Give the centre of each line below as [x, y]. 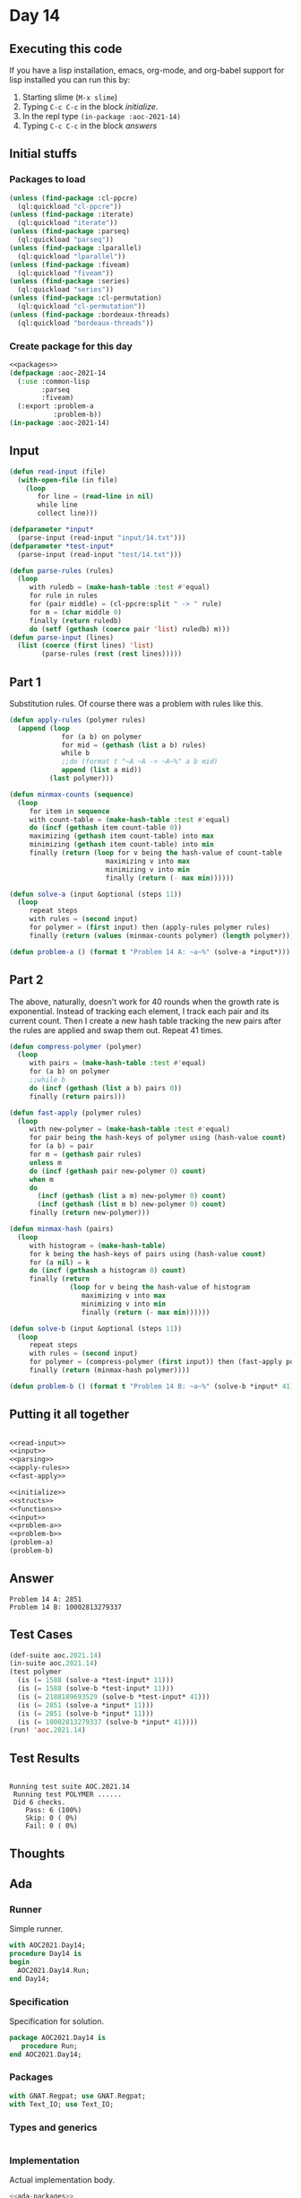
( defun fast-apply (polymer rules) [76, 1113]
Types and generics [53, 2127]
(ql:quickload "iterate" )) [68, 223]
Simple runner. [36, 1929]
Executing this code [66, 49]
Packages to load [47, 179]
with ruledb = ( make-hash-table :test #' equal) [120, 587]
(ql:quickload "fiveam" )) [66, 273]
